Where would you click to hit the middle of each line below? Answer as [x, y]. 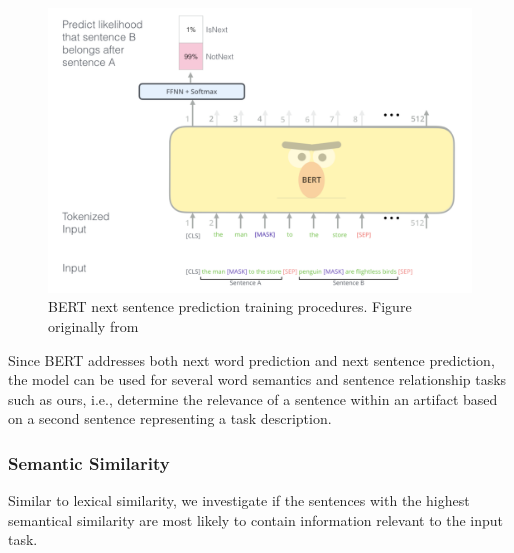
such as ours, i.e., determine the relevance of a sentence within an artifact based [253, 398]
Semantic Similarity [89, 462]
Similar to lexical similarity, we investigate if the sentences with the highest [239, 500]
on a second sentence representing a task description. [170, 418]
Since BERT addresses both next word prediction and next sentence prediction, [251, 359]
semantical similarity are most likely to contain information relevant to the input [256, 519]
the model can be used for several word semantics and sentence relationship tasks [257, 379]
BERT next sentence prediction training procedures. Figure [230, 306]
